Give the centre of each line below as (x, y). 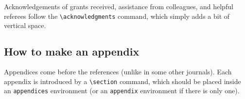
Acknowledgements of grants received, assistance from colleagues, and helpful (119, 6)
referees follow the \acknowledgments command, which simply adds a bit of (117, 16)
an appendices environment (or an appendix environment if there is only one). (122, 91)
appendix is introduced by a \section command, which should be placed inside (122, 81)
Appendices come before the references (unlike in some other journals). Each (118, 72)
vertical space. (25, 25)
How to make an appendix (72, 51)
